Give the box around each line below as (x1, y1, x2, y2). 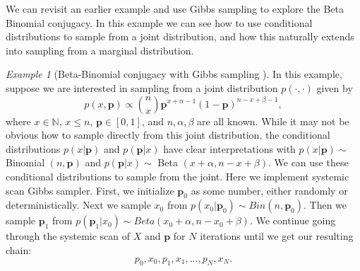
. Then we (304, 197, 347, 212)
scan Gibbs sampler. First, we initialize (6, 183, 174, 197)
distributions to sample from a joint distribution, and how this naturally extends (6, 29, 354, 44)
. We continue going (249, 213, 336, 228)
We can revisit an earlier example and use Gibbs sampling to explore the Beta (6, 1, 344, 16)
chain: (6, 242, 32, 257)
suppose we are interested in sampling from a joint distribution (6, 80, 278, 95)
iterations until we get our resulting (200, 229, 354, 243)
